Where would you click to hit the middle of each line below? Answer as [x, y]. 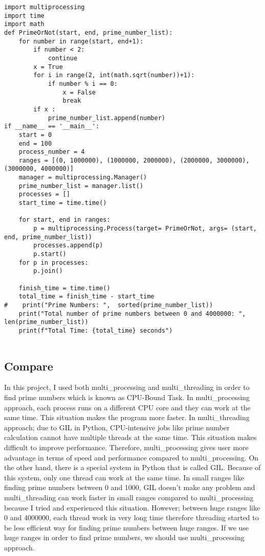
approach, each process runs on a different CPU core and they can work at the [127, 407]
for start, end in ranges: [64, 220]
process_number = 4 [52, 152]
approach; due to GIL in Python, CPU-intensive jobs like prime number [117, 427]
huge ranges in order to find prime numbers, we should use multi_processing [124, 537]
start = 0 [35, 135]
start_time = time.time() [63, 203]
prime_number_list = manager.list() [81, 186]
